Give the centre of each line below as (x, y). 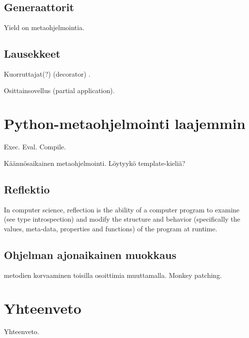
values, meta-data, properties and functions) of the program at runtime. (111, 228)
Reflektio (27, 189)
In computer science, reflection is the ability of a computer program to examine (122, 209)
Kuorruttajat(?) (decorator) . (47, 74)
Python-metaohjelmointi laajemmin (125, 123)
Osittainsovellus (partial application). (59, 90)
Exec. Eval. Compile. (35, 147)
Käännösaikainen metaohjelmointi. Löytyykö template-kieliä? (95, 163)
